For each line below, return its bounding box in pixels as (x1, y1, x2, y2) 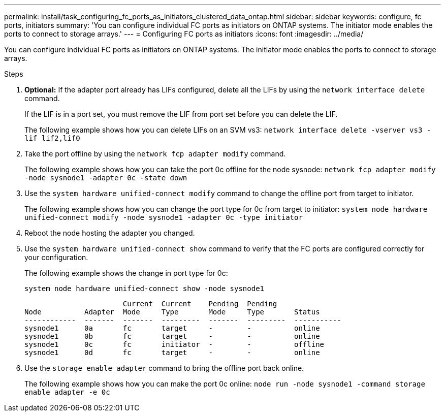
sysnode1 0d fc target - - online (24, 348, 320, 357)
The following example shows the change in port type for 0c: (24, 269, 228, 277)
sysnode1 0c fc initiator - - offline (24, 340, 325, 348)
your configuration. (24, 253, 88, 262)
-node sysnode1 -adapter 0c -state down (24, 174, 187, 182)
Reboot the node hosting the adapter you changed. (24, 229, 195, 237)
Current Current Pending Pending (122, 300, 277, 308)
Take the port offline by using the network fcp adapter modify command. (24, 149, 286, 158)
